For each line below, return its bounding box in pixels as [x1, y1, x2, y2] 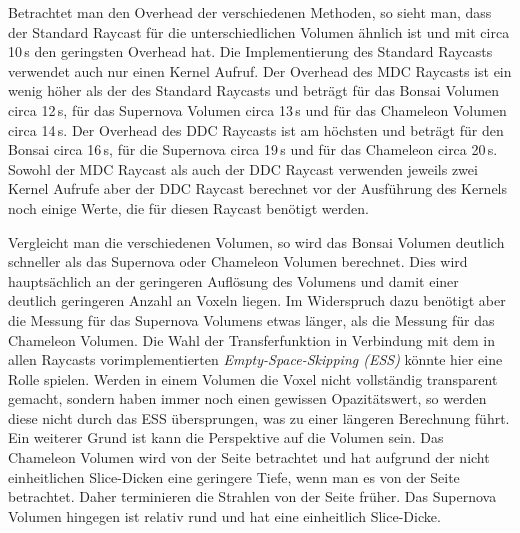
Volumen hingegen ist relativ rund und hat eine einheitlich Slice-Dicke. [8, 505, 441, 526]
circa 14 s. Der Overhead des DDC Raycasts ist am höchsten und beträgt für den [8, 119, 504, 140]
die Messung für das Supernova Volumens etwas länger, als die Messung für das [8, 309, 495, 330]
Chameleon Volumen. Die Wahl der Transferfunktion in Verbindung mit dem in [8, 329, 496, 350]
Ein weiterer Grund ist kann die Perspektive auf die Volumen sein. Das [8, 427, 444, 448]
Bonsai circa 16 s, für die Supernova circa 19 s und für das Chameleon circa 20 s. [8, 139, 498, 160]
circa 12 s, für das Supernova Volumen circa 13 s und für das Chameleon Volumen [8, 99, 507, 120]
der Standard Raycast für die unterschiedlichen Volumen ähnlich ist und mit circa [8, 21, 510, 42]
